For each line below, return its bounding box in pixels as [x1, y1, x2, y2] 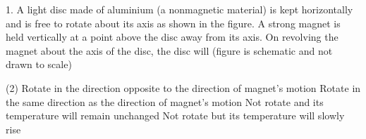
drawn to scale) [6, 57, 72, 72]
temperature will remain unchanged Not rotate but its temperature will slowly [6, 108, 345, 123]
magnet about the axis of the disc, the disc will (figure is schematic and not [6, 43, 333, 58]
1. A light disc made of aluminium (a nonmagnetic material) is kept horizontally [6, 2, 353, 16]
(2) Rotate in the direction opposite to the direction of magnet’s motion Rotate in [6, 80, 361, 95]
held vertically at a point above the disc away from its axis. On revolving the [6, 29, 338, 44]
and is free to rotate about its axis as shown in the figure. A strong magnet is [6, 15, 341, 30]
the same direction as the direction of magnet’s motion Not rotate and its [6, 94, 324, 109]
